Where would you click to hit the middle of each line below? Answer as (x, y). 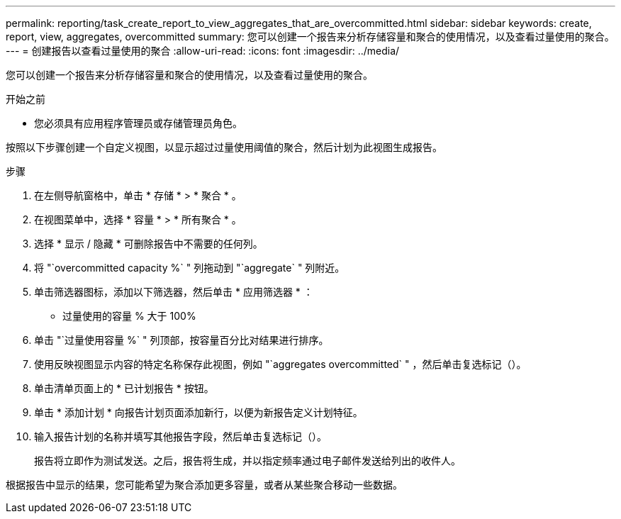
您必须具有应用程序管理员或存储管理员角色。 (138, 123)
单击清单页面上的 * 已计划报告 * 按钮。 (124, 388)
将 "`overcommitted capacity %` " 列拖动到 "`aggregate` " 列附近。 (190, 268)
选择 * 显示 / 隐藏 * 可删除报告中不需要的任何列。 (149, 244)
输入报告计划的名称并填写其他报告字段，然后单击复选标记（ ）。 (180, 436)
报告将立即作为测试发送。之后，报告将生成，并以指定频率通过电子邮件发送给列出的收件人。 (247, 461)
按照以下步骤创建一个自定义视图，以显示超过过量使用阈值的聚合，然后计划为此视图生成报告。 (224, 147)
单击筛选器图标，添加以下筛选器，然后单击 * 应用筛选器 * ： (174, 292)
